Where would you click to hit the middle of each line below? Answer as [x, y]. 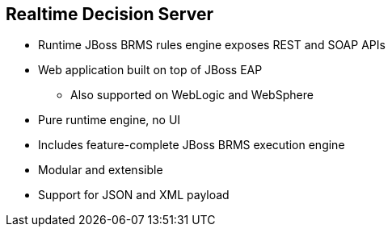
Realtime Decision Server [110, 14]
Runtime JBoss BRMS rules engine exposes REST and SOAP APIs [212, 45]
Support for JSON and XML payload [134, 195]
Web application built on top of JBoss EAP [150, 70]
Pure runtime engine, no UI [110, 120]
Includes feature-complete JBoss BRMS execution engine [192, 145]
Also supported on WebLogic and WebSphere [192, 95]
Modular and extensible [101, 170]
